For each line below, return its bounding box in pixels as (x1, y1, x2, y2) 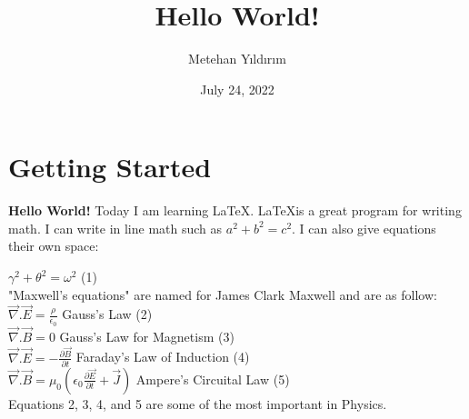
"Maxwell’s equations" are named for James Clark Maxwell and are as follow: (8, 284, 437, 304)
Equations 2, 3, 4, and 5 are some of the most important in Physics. (8, 394, 387, 413)
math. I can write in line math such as (8, 218, 223, 237)
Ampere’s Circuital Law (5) (135, 369, 290, 388)
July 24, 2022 (200, 79, 274, 98)
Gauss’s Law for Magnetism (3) (59, 326, 234, 345)
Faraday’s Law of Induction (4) (75, 347, 250, 366)
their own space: (8, 236, 99, 255)
